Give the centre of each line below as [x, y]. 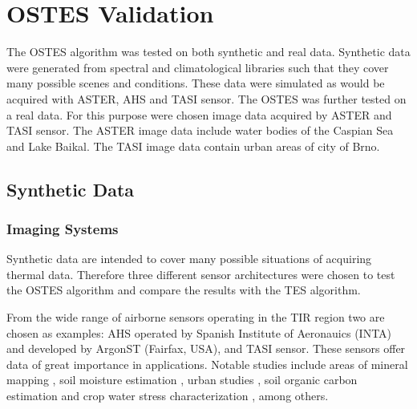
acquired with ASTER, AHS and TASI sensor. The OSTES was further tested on [206, 98]
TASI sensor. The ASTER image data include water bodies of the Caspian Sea [200, 130]
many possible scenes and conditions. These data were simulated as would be [196, 83]
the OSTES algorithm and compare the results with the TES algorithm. [184, 290]
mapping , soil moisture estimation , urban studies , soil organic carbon [182, 380]
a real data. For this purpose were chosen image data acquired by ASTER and [199, 114]
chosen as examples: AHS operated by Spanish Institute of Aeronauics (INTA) [199, 332]
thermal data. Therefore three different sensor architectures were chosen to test [201, 274]
